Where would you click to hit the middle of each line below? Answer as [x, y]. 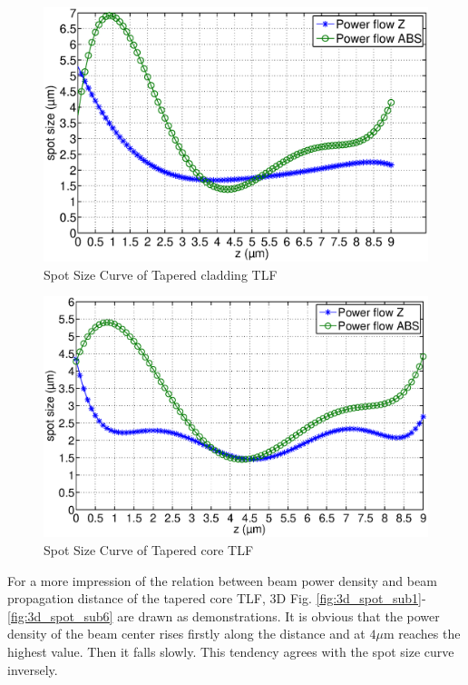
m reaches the [422, 634]
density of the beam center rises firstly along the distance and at [186, 634]
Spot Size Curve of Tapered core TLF [149, 549]
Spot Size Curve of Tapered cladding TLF [161, 274]
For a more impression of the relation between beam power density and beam [222, 580]
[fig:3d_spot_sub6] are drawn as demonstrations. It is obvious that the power [224, 616]
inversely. [33, 669]
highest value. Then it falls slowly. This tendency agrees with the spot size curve [231, 651]
